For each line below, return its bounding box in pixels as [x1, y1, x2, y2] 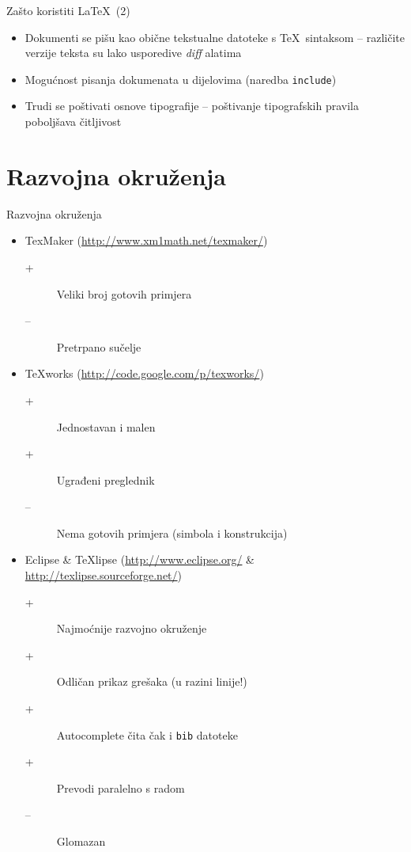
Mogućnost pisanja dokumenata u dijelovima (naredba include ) [25, 70, 337, 87]
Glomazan [56, 833, 106, 850]
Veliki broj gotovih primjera [56, 285, 192, 302]
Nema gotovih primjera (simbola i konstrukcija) [56, 524, 288, 541]
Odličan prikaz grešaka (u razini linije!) [56, 673, 247, 690]
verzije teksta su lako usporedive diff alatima [25, 44, 242, 61]
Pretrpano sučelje [56, 338, 141, 355]
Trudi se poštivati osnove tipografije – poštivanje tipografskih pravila [25, 97, 359, 114]
